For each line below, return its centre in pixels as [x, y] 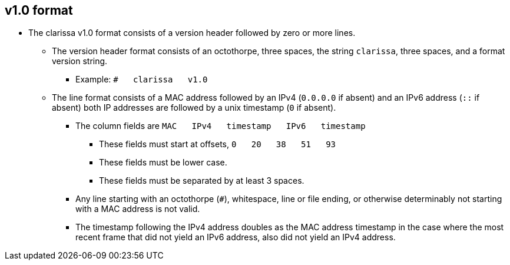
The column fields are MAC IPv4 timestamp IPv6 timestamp [221, 126]
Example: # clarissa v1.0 [142, 79]
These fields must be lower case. [163, 163]
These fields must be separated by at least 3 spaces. [202, 181]
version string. [80, 61]
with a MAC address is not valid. [138, 209]
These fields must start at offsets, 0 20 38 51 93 [217, 144]
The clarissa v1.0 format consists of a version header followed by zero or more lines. [192, 33]
